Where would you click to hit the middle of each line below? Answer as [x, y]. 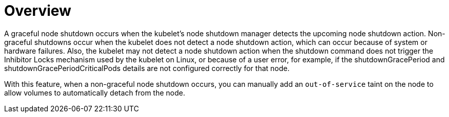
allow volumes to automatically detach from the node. [95, 92]
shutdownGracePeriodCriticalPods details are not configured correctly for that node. [147, 68]
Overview [38, 11]
